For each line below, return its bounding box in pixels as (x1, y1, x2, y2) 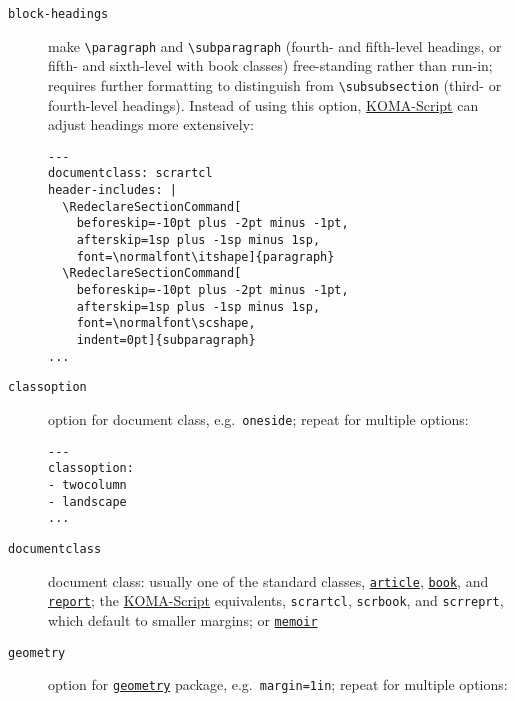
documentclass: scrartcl (48, 166, 213, 181)
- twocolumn (48, 477, 127, 492)
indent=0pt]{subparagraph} (76, 332, 256, 347)
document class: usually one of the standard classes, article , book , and (48, 570, 489, 591)
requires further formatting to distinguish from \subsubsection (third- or (48, 74, 502, 95)
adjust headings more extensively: (48, 114, 254, 135)
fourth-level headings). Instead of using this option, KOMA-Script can (48, 94, 479, 115)
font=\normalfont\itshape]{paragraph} (76, 249, 335, 264)
